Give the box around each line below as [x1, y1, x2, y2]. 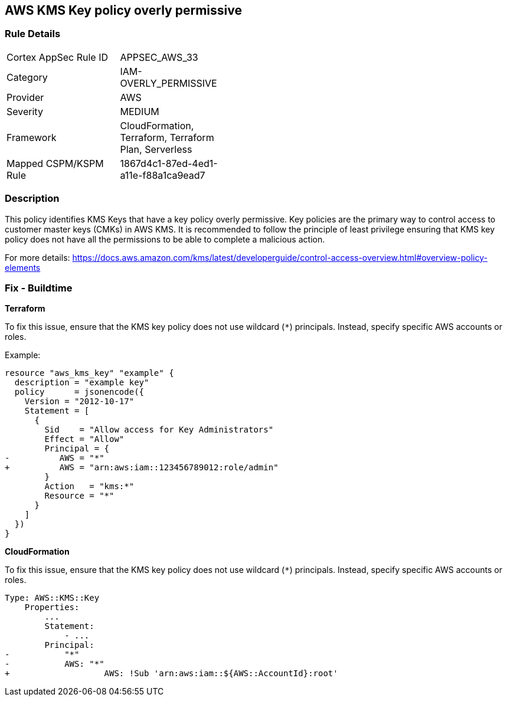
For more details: [5, 252, 70, 263]
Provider [6, 91, 44, 103]
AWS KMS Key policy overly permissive [5, 3, 242, 18]
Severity [6, 105, 43, 117]
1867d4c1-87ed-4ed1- [120, 157, 218, 169]
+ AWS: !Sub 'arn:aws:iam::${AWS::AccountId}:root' [5, 669, 338, 679]
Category [6, 71, 48, 83]
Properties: [24, 602, 80, 612]
